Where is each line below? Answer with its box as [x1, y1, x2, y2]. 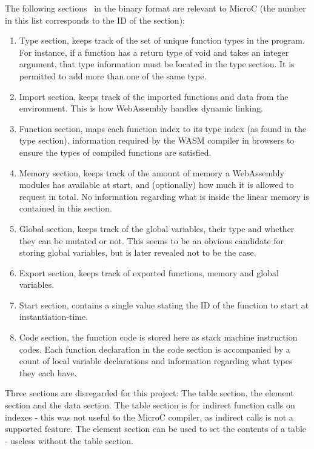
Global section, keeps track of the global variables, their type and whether [19, 222, 295, 234]
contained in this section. [19, 202, 112, 215]
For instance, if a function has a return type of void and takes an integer [19, 45, 289, 58]
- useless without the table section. [5, 434, 133, 447]
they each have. [19, 366, 77, 379]
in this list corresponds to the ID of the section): [5, 13, 185, 26]
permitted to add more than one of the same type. [19, 69, 207, 82]
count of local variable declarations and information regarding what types [19, 354, 293, 367]
